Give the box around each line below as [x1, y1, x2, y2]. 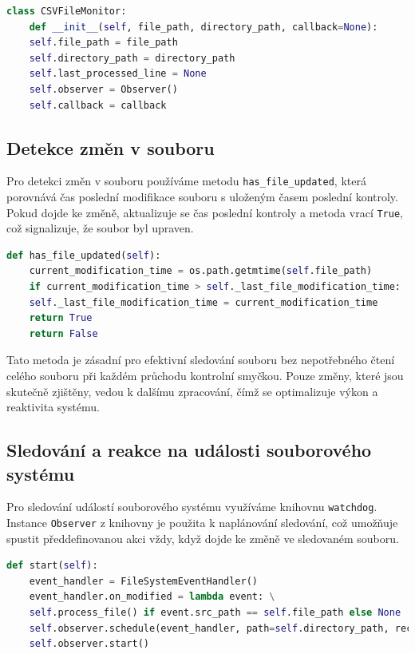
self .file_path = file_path [29, 37, 178, 49]
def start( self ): [6, 560, 98, 572]
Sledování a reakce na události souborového [6, 438, 372, 462]
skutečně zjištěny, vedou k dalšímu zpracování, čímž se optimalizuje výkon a [6, 382, 378, 399]
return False [29, 327, 98, 339]
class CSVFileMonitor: [6, 6, 127, 17]
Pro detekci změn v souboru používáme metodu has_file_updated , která [6, 172, 366, 189]
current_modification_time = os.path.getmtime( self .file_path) [29, 265, 373, 277]
